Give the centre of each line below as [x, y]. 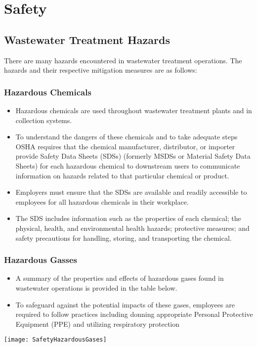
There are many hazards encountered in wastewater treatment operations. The [123, 60]
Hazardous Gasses [41, 260]
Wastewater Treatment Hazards [87, 39]
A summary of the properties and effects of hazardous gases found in [120, 278]
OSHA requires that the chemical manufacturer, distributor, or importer [125, 146]
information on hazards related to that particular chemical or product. [122, 175]
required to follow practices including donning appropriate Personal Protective [134, 314]
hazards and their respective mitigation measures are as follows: [101, 70]
